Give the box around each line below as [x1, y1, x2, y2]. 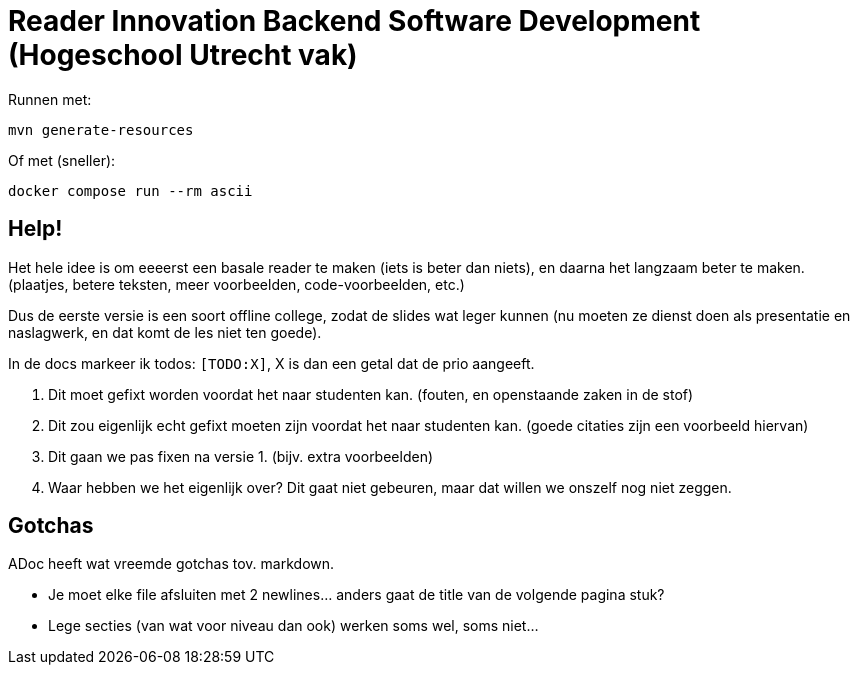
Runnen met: [8, 90, 92, 108]
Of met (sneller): [8, 151, 116, 169]
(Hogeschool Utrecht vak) [8, 38, 358, 72]
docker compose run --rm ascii [8, 182, 253, 199]
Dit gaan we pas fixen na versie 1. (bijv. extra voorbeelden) [48, 447, 434, 465]
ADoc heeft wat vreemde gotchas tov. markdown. [8, 555, 335, 573]
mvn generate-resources [8, 121, 194, 138]
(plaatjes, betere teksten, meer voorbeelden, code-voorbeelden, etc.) [8, 275, 465, 293]
